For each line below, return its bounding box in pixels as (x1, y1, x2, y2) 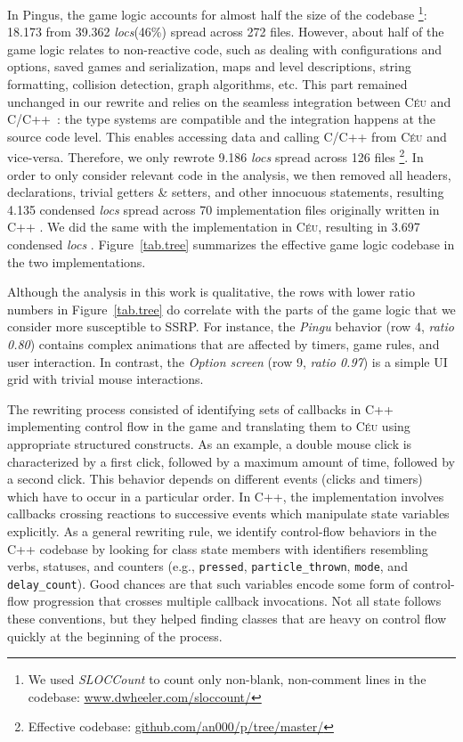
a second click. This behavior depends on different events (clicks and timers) (7, 469, 423, 488)
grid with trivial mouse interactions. (7, 370, 204, 388)
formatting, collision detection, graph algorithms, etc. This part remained (7, 75, 408, 94)
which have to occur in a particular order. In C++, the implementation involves (7, 486, 444, 505)
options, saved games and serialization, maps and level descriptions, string (7, 57, 411, 76)
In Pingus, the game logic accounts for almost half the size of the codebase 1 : (7, 3, 427, 23)
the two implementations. (7, 252, 146, 271)
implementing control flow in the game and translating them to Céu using (7, 417, 410, 436)
